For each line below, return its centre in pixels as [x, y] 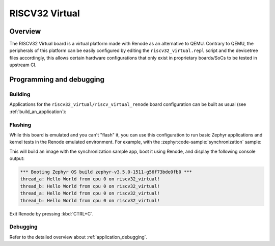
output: [17, 158]
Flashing [20, 125]
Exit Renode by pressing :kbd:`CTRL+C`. [51, 213]
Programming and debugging [57, 80]
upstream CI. [23, 65]
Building [20, 94]
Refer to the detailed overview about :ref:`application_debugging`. [78, 237]
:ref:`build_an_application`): [38, 112]
